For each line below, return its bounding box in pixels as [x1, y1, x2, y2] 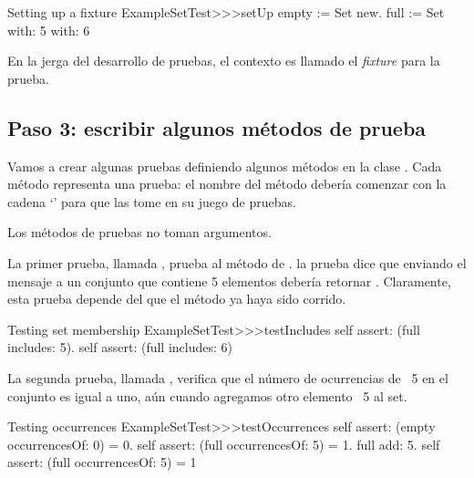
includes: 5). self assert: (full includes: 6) [7, 338, 232, 357]
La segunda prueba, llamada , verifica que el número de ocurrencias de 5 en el [7, 368, 448, 387]
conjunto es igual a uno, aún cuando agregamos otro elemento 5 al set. [7, 386, 407, 405]
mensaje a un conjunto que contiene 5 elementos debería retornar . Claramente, [7, 271, 451, 290]
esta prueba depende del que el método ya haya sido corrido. [7, 289, 346, 308]
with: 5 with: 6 [7, 20, 90, 39]
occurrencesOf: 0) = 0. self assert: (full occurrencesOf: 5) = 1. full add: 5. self [7, 434, 440, 453]
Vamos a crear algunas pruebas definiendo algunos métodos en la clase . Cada [7, 156, 442, 175]
